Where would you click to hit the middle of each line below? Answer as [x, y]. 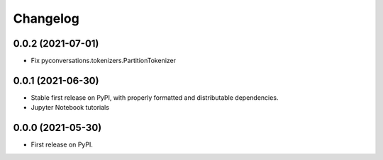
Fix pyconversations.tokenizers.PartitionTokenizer [104, 61]
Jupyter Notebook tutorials [70, 108]
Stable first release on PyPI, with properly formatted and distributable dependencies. [155, 97]
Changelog [46, 18]
